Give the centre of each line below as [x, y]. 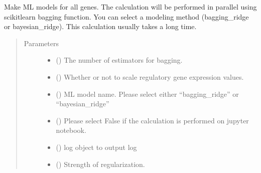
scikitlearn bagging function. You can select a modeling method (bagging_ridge [126, 16]
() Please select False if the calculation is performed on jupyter [152, 120]
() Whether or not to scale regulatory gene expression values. [150, 76]
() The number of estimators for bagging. [119, 60]
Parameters [41, 43]
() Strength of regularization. [100, 164]
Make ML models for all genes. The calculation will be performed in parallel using [130, 7]
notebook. [71, 130]
